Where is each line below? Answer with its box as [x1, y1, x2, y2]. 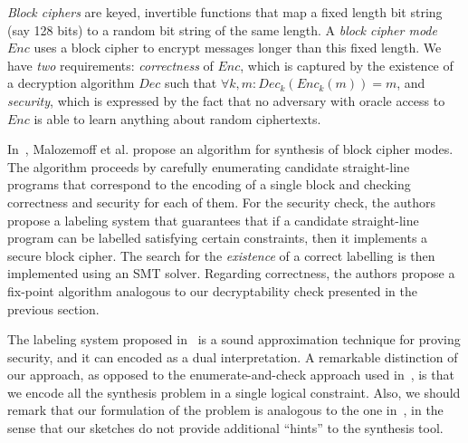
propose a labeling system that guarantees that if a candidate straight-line [7, 210, 419, 229]
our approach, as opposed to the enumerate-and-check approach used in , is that [7, 365, 454, 384]
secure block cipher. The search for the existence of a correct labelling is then [7, 246, 435, 265]
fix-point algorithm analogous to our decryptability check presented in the [7, 281, 418, 300]
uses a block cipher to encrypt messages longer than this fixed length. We [33, 38, 442, 57]
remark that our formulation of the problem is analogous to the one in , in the [7, 400, 444, 419]
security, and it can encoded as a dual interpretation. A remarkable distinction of [7, 347, 458, 366]
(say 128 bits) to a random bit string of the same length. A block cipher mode [7, 20, 437, 39]
